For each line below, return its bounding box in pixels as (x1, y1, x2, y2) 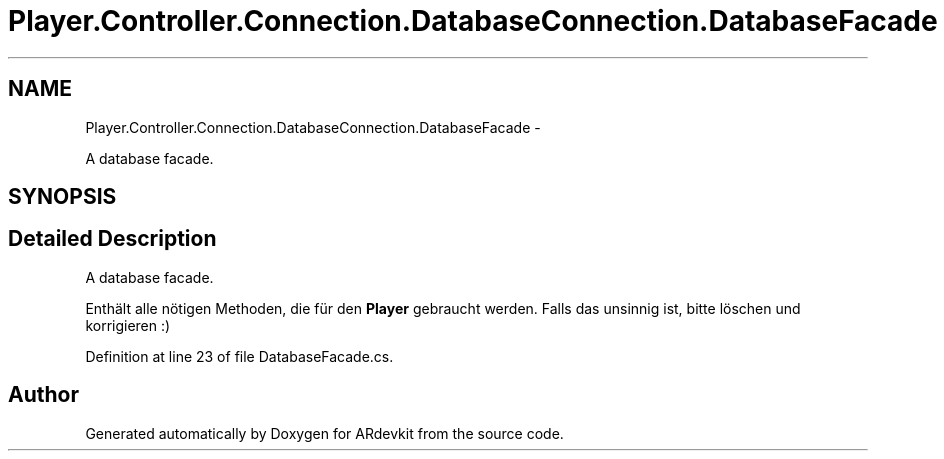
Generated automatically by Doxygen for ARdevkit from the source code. (85, 424, 564, 442)
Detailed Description (8, 226, 217, 252)
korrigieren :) (85, 316, 171, 334)
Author (8, 382, 79, 408)
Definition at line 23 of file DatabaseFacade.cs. (85, 347, 394, 365)
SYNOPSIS (8, 184, 117, 210)
